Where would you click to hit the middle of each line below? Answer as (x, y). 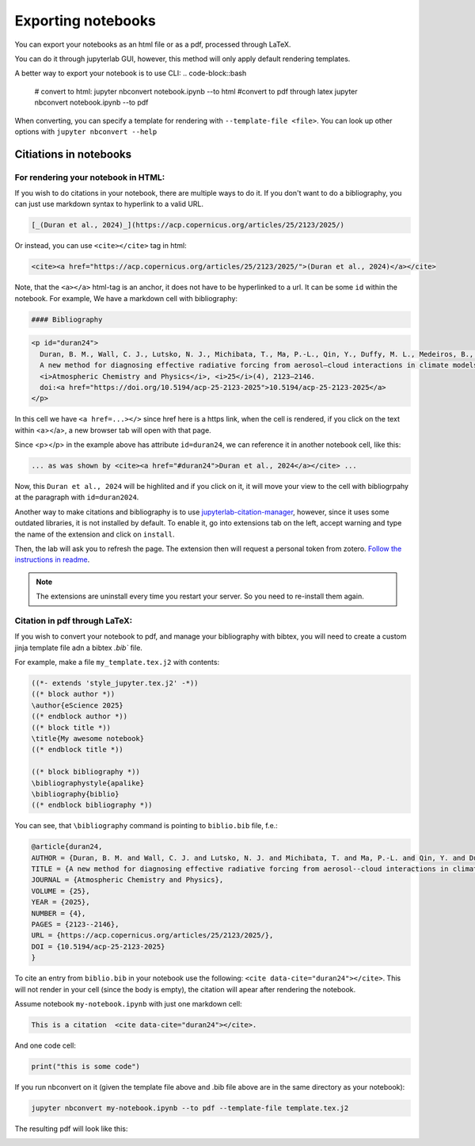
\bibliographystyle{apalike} (88, 783)
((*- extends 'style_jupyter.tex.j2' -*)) (115, 683)
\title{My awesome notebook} (88, 738)
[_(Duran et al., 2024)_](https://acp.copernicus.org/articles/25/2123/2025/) (188, 225)
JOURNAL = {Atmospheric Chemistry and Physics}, (127, 880)
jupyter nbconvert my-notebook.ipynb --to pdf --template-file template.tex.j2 (190, 1108)
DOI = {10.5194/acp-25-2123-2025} (98, 946)
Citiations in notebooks (73, 154)
